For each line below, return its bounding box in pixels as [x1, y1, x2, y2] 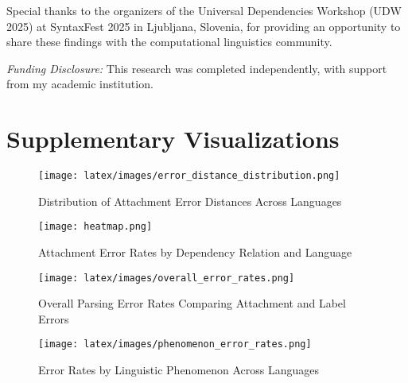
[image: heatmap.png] [38, 221, 153, 233]
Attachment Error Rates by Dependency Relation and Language [38, 244, 352, 260]
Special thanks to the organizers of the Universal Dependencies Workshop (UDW [6, 2, 402, 18]
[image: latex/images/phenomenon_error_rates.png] [38, 339, 312, 350]
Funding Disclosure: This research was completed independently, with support [6, 60, 387, 76]
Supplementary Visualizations [6, 122, 340, 155]
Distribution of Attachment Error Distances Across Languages [38, 192, 342, 209]
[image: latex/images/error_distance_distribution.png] [38, 170, 340, 182]
